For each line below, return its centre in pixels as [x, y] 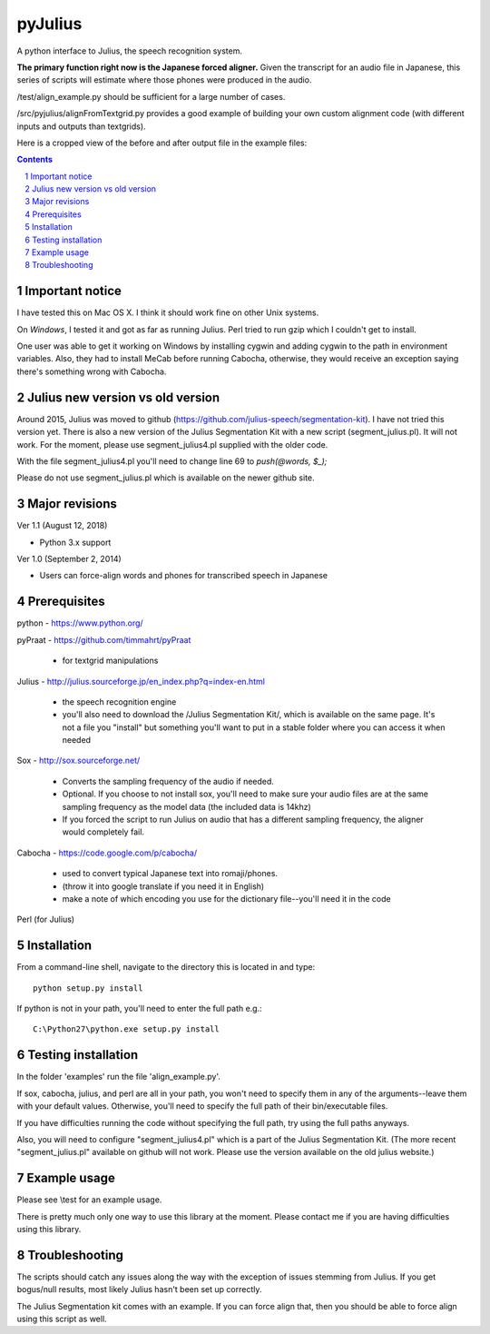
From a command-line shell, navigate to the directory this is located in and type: [166, 967]
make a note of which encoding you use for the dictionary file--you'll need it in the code [226, 898]
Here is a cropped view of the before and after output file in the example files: [162, 143]
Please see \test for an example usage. [89, 1200]
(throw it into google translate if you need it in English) [163, 886]
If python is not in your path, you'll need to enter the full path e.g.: [139, 1009]
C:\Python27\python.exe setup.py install [126, 1029]
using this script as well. [62, 1319]
